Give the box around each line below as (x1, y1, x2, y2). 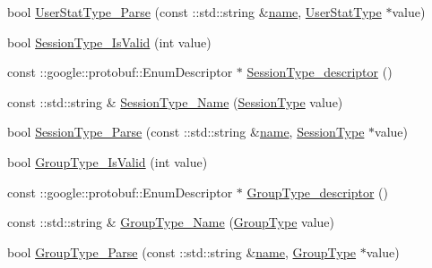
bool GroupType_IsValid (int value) (7, 152, 208, 171)
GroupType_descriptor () (246, 182, 388, 201)
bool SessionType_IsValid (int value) (7, 32, 212, 51)
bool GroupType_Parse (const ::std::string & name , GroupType (7, 242, 357, 261)
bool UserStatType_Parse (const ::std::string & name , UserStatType (7, 3, 382, 21)
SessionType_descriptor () (246, 63, 393, 81)
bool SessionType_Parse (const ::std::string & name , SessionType (7, 122, 365, 141)
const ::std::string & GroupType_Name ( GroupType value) (7, 213, 334, 231)
